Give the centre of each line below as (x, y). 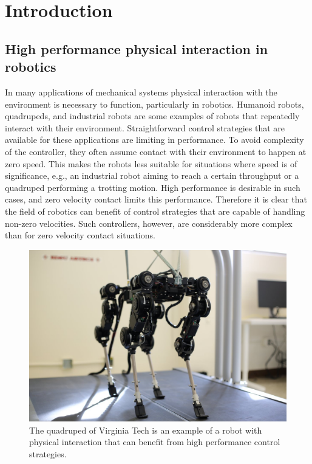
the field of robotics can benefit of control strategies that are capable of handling (155, 211)
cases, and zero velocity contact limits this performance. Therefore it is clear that (156, 199)
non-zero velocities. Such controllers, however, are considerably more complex (149, 223)
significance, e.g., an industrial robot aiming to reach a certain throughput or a (152, 175)
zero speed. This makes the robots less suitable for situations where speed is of (151, 163)
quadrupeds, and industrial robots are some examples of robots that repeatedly (152, 116)
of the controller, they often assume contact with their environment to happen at (156, 151)
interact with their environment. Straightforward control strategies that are (145, 127)
